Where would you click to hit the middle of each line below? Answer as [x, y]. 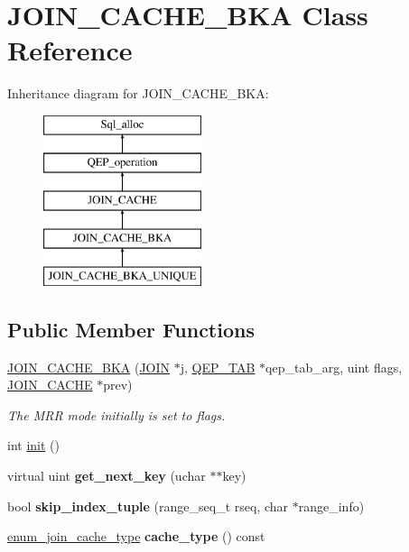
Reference [70, 50]
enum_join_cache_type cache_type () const [136, 536]
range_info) [331, 506]
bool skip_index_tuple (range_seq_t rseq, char [148, 506]
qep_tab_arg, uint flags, [334, 367]
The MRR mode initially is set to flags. [116, 414]
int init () [33, 445]
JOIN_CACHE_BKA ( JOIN [89, 367]
